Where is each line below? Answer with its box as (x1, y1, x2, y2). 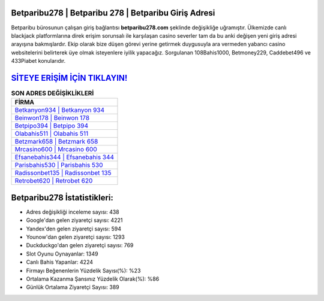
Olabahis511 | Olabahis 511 (14, 129, 89, 138)
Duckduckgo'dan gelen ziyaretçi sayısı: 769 (26, 242, 134, 249)
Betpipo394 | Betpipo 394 (14, 121, 89, 130)
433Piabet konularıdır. (11, 57, 66, 65)
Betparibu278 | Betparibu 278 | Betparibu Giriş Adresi (11, 8, 215, 18)
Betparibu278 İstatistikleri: (11, 192, 114, 203)
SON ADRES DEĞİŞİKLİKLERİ (11, 89, 94, 98)
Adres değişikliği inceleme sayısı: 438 (26, 208, 119, 215)
